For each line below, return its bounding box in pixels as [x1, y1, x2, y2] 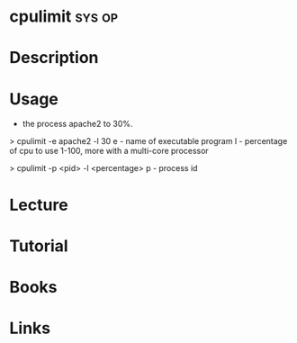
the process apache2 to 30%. [22, 119, 133, 130]
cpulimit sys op [9, 6, 119, 27]
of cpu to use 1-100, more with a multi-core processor [9, 146, 209, 157]
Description [9, 48, 99, 68]
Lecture [9, 194, 69, 215]
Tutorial [9, 236, 69, 256]
